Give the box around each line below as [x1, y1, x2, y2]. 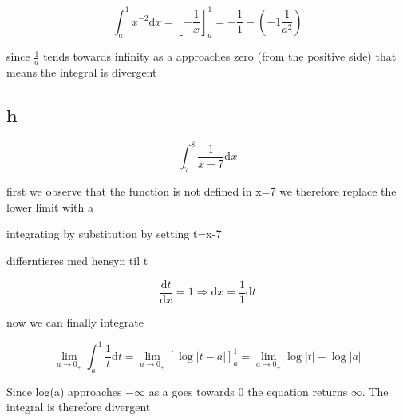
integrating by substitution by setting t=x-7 [6, 225, 222, 242]
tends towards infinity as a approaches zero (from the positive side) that [43, 48, 397, 65]
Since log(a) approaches [6, 382, 122, 399]
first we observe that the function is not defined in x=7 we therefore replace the [6, 183, 397, 200]
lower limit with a [6, 198, 93, 215]
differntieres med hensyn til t [6, 252, 148, 268]
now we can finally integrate [6, 313, 144, 330]
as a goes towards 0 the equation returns [148, 382, 348, 399]
